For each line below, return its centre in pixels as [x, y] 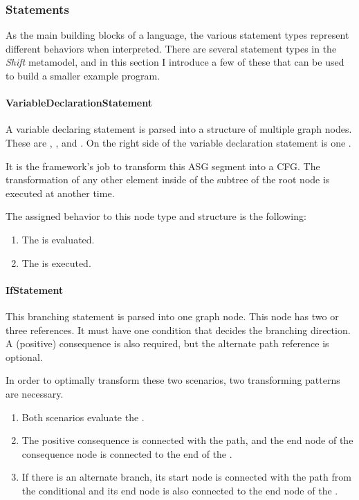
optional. [24, 357]
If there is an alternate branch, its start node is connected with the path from [186, 477]
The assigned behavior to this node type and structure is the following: [156, 216]
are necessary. [35, 393]
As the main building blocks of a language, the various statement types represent [177, 35]
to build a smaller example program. [83, 75]
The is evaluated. [58, 239]
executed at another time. [60, 193]
